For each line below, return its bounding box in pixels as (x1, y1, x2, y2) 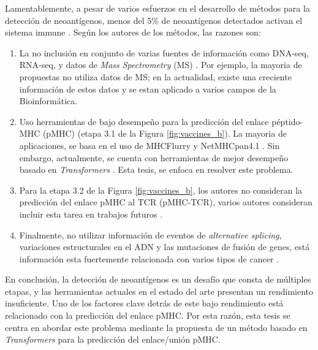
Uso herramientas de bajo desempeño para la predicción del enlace (19, 115, 269, 127)
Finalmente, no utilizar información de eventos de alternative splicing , (19, 228, 282, 241)
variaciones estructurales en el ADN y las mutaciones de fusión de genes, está (19, 240, 310, 253)
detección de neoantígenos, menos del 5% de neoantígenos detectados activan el (5, 13, 303, 26)
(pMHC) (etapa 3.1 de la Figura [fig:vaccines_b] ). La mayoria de (42, 127, 287, 140)
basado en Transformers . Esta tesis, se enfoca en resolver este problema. (19, 163, 293, 176)
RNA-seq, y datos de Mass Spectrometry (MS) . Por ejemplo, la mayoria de (19, 58, 302, 71)
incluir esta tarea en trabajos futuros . (19, 207, 163, 220)
